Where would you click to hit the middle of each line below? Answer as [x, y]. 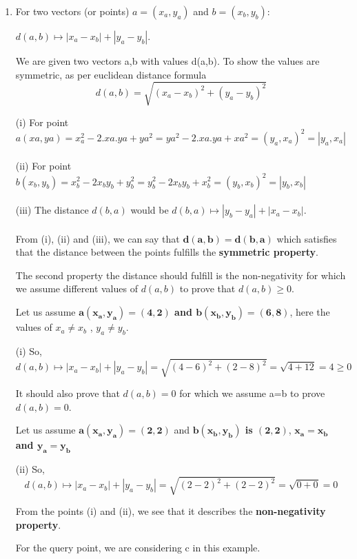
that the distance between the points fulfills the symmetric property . [167, 252]
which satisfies [307, 238]
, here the [310, 312]
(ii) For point [43, 166]
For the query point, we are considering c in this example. [138, 548]
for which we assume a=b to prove [252, 393]
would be [150, 210]
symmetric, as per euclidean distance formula [111, 74]
